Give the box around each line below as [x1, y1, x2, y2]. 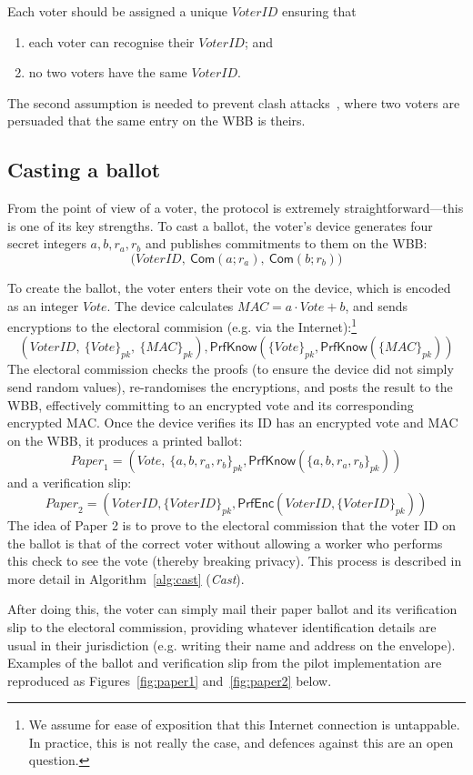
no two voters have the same [28, 63, 187, 82]
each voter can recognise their [28, 32, 195, 51]
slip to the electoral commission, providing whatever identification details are [7, 617, 437, 636]
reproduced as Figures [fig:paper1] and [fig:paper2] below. [7, 670, 332, 689]
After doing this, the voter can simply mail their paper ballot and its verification [7, 599, 458, 619]
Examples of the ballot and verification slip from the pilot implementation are [7, 653, 442, 672]
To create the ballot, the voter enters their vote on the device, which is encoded [7, 277, 451, 297]
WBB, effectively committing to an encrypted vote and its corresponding [7, 395, 414, 414]
